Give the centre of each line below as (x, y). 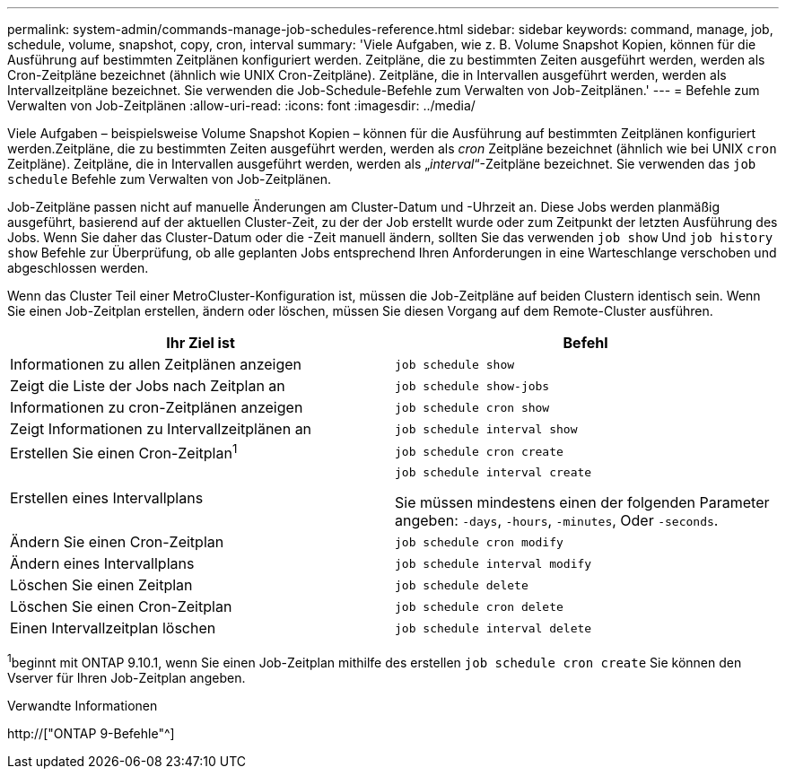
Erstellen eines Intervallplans (107, 497)
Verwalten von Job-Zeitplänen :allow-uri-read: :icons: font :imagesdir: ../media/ (241, 105)
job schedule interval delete (493, 628)
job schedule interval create (493, 473)
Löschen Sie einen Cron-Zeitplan (121, 607)
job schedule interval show (486, 429)
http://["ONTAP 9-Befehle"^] (91, 733)
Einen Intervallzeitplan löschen (113, 628)
